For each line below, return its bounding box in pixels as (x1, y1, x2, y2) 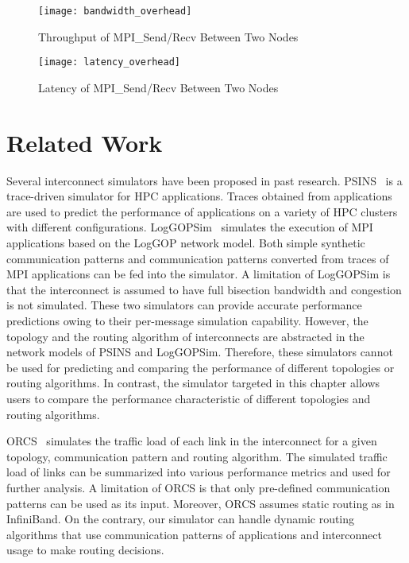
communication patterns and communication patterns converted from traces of (6, 250, 389, 266)
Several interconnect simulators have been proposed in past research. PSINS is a (6, 172, 403, 188)
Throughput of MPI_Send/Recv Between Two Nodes (38, 28, 299, 45)
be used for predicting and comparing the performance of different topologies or (6, 359, 395, 375)
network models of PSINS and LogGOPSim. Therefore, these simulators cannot (6, 344, 393, 360)
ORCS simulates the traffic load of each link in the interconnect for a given (6, 433, 377, 449)
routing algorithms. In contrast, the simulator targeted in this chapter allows (6, 375, 380, 391)
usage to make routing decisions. (6, 542, 164, 558)
